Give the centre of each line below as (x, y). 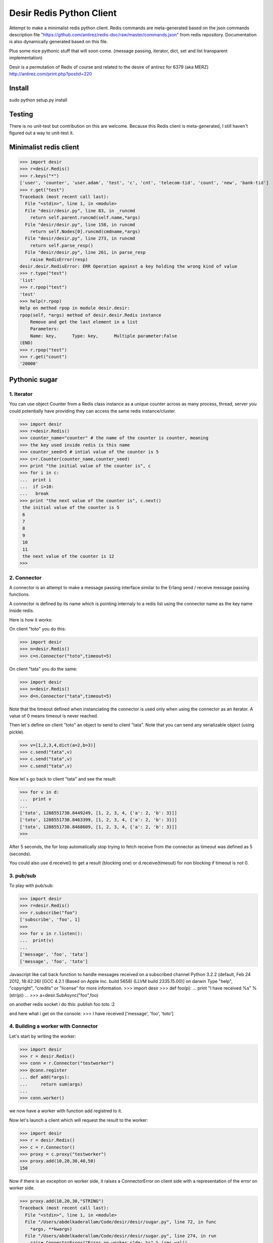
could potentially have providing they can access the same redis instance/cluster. (92, 411)
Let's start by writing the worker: (43, 1036)
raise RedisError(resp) (59, 259)
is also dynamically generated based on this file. (59, 42)
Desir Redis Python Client (63, 13)
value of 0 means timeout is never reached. (54, 715)
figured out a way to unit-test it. (42, 133)
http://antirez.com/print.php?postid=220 (50, 74)
